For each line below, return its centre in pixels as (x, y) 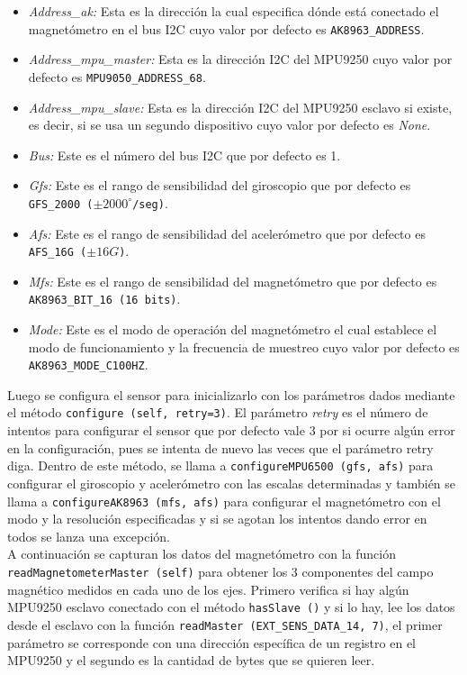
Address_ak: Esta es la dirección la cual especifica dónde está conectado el (233, 11)
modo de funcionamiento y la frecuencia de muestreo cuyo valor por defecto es (244, 347)
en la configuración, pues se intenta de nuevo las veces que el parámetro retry (220, 447)
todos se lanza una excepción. (89, 536)
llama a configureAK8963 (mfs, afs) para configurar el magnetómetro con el (224, 501)
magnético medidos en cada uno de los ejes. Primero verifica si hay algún (208, 589)
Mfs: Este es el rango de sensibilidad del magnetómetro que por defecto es (233, 281)
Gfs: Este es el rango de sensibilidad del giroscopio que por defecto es (220, 185)
